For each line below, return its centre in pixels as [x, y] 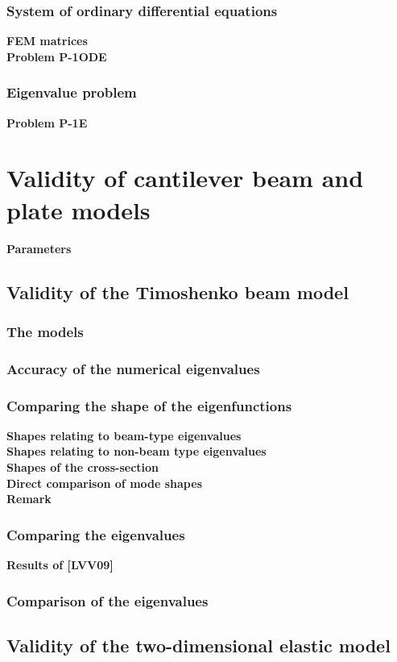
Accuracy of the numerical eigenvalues [133, 368]
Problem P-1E [47, 122]
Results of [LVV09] [60, 564]
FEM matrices [47, 41]
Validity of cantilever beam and [185, 178]
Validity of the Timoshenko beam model [178, 291]
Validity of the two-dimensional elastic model [198, 645]
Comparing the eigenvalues [96, 534]
